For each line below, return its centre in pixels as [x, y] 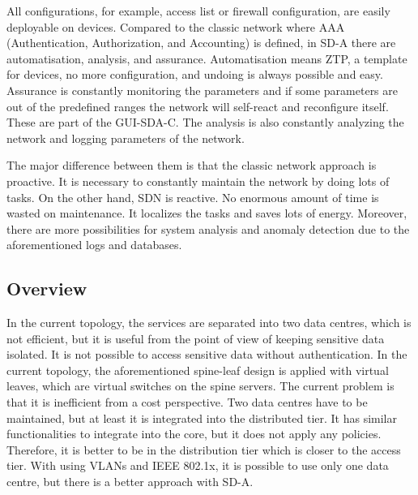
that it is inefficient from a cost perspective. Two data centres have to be [187, 402]
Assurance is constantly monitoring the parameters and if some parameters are [202, 90]
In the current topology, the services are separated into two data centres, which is [209, 323]
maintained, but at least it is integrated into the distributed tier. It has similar [202, 418]
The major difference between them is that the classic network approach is [192, 165]
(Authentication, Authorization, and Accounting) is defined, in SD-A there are [201, 43]
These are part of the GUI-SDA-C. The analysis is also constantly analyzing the [205, 122]
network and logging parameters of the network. [126, 138]
